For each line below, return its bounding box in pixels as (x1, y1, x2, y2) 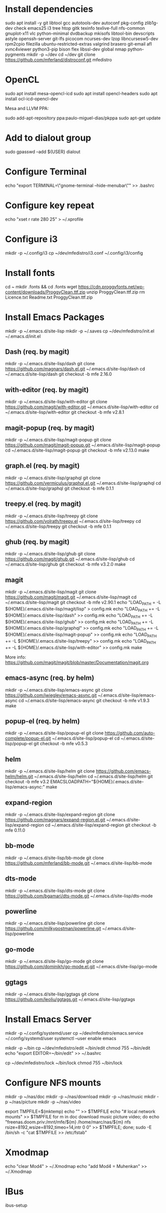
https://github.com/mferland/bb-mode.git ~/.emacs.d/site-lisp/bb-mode (5, 860, 152, 866)
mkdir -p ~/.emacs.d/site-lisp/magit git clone (5, 589, 97, 595)
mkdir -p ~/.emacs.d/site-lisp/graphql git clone (5, 475, 101, 481)
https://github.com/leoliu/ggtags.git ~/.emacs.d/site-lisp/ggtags (5, 996, 135, 1002)
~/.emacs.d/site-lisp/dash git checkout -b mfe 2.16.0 (5, 371, 112, 377)
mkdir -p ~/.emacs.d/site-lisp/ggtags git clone (5, 991, 99, 997)
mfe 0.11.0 (5, 827, 26, 833)
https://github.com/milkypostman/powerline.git (5, 926, 102, 932)
